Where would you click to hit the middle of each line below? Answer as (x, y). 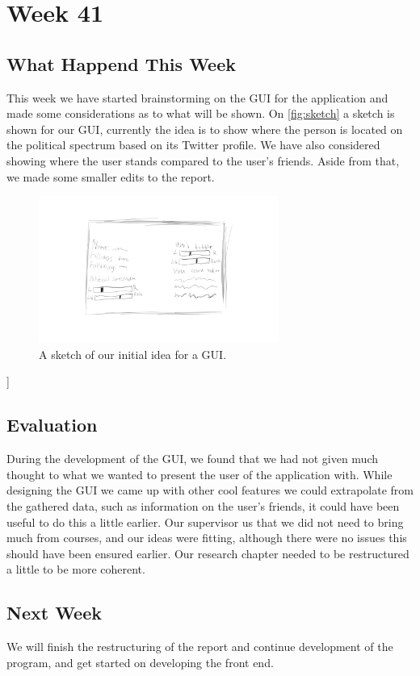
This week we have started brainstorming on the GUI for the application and (197, 97)
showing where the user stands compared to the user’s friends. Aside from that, (203, 160)
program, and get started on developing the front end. (140, 662)
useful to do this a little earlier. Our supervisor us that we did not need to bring (205, 522)
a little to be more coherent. (76, 569)
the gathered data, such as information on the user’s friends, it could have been (203, 505)
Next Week (54, 613)
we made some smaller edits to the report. (111, 176)
